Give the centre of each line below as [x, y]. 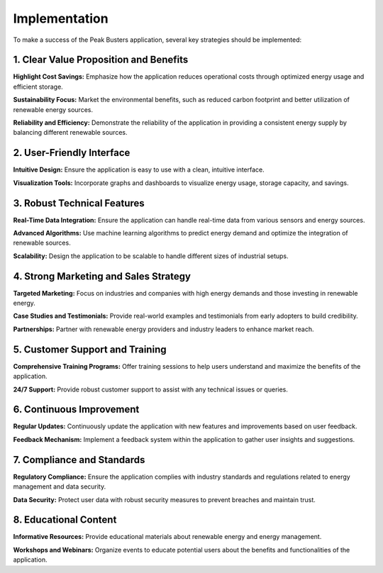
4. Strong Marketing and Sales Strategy [102, 276]
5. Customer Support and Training [90, 349]
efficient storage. [38, 87]
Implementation [61, 18]
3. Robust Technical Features [79, 203]
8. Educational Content [65, 520]
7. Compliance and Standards [79, 460]
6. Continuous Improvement [76, 410]
